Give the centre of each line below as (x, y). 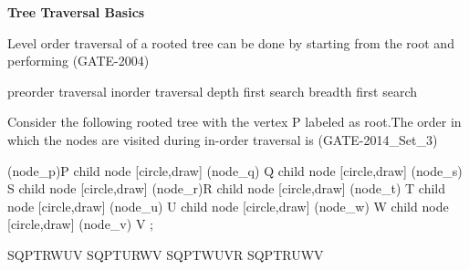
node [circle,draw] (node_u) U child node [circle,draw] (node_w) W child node (228, 206)
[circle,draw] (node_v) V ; (80, 224)
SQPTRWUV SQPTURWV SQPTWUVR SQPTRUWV (166, 254)
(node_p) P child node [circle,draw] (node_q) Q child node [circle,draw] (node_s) (235, 170)
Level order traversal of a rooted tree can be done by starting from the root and (231, 42)
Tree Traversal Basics (76, 12)
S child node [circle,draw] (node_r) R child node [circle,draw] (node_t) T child (226, 188)
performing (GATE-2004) (78, 61)
